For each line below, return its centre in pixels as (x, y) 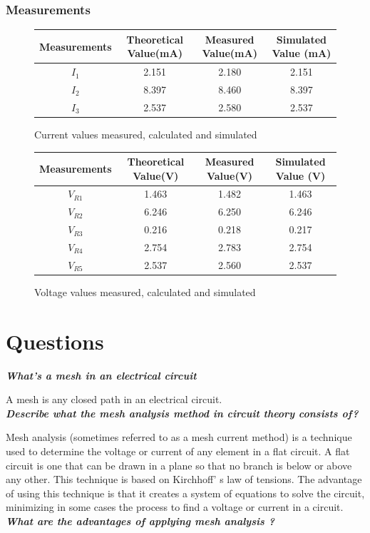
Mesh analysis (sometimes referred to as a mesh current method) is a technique (179, 437)
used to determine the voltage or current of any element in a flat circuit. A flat (178, 451)
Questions (55, 341)
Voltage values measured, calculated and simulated (145, 291)
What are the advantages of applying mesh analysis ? (140, 521)
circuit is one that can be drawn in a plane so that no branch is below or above (179, 465)
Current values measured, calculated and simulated (146, 134)
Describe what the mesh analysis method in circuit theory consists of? (182, 413)
